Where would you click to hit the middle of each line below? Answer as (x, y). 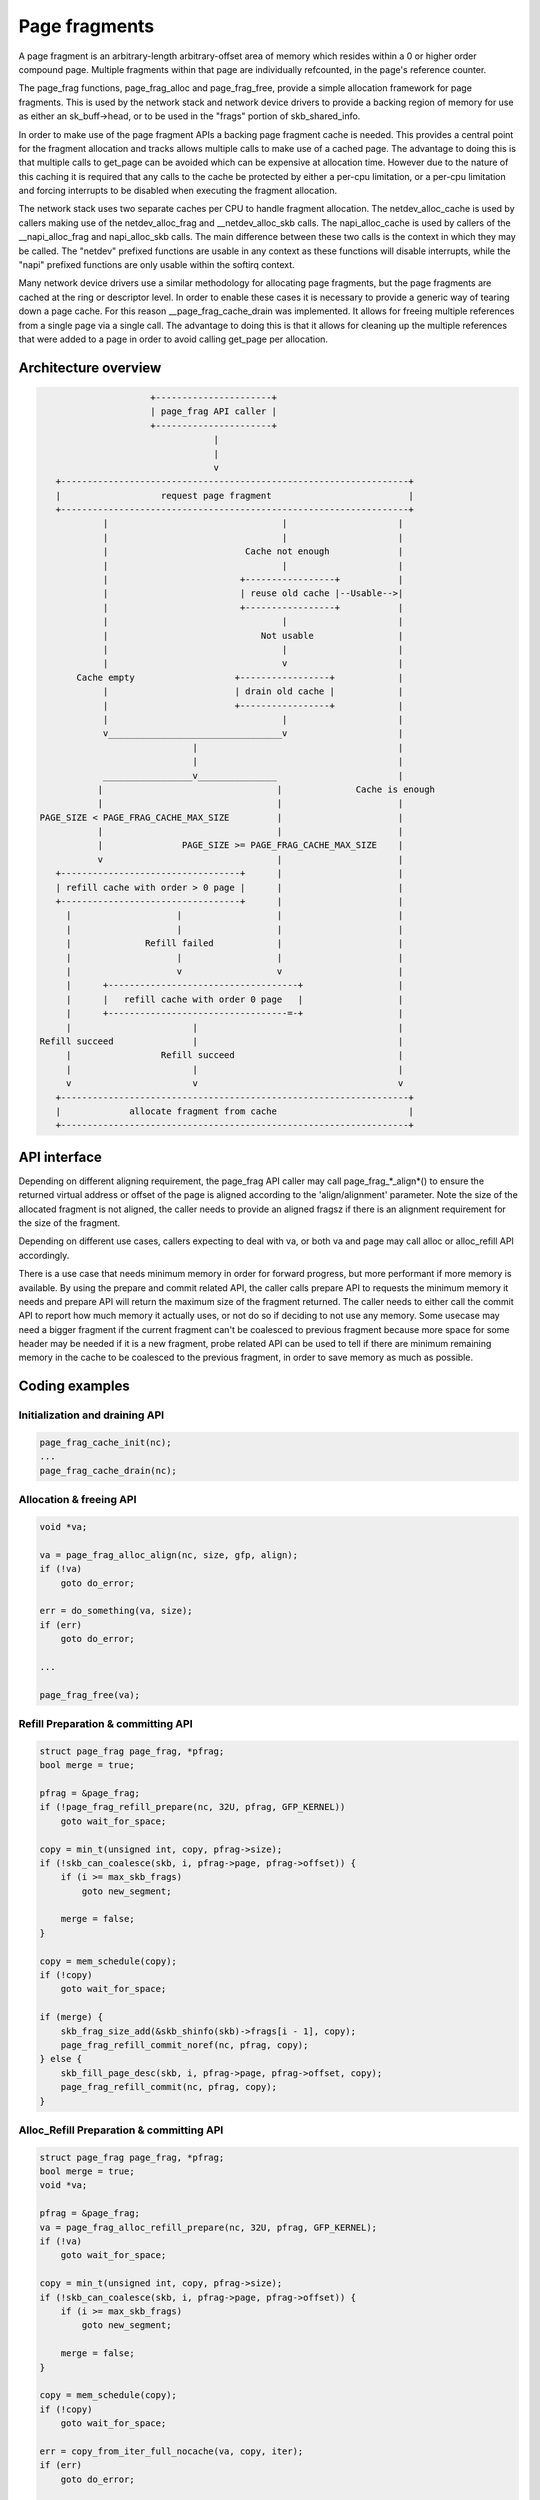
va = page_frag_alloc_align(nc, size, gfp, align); (169, 1554)
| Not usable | (253, 635)
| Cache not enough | (253, 551)
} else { (61, 2059)
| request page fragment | (235, 495)
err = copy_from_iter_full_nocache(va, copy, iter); (171, 2451)
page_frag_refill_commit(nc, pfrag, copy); (168, 2087)
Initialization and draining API (91, 1415)
